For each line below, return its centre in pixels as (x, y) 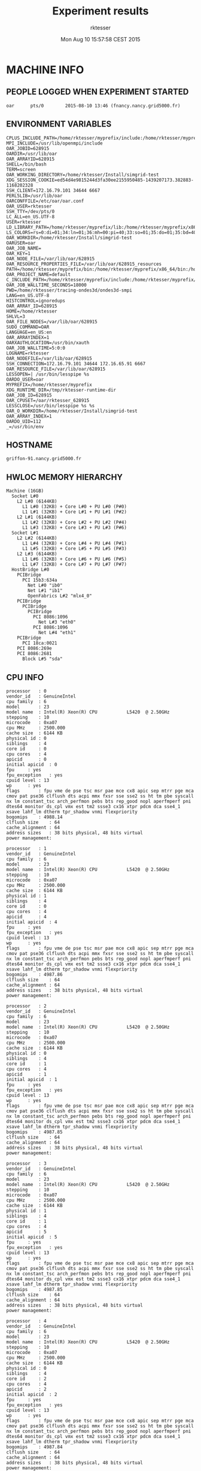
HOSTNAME (29, 445)
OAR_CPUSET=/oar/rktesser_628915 (48, 400)
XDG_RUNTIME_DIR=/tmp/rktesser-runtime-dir (61, 390)
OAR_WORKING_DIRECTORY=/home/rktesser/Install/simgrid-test (83, 175)
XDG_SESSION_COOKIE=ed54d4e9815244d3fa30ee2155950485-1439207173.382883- (100, 180)
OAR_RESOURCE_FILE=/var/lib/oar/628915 (56, 369)
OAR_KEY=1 (19, 253)
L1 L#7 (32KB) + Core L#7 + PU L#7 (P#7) (74, 565)
